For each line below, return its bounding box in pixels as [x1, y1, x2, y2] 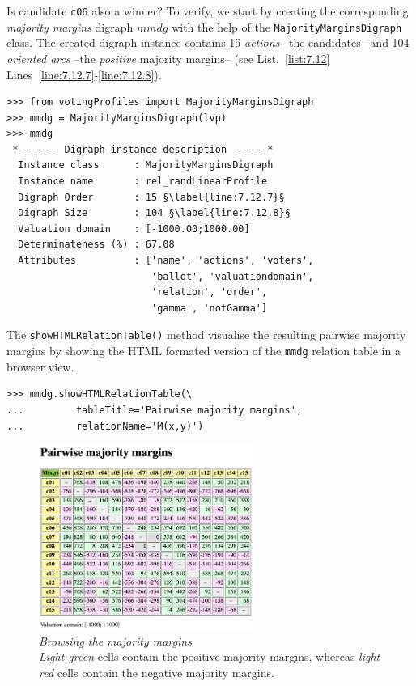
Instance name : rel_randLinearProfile [18, 176, 268, 188]
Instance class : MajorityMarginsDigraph [18, 159, 274, 171]
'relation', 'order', [151, 286, 268, 299]
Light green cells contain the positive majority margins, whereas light [39, 648, 380, 665]
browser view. [6, 358, 74, 375]
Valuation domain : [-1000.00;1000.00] [18, 222, 250, 235]
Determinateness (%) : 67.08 [18, 239, 175, 251]
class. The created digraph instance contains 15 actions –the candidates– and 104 [6, 34, 410, 51]
